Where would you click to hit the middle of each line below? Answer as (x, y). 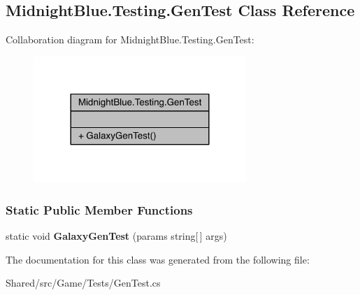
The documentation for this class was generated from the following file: (158, 259)
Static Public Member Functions (99, 209)
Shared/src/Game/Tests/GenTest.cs (83, 283)
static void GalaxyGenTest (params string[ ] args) (116, 236)
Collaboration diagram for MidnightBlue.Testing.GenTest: (130, 39)
